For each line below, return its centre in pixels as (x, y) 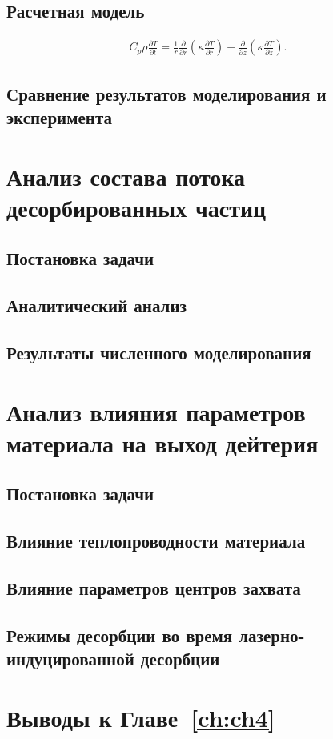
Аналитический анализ (96, 305)
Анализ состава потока (126, 176)
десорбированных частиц (136, 207)
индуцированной (70, 658)
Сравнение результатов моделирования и (166, 93)
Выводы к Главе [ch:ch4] (141, 717)
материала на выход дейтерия (162, 442)
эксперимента (59, 117)
